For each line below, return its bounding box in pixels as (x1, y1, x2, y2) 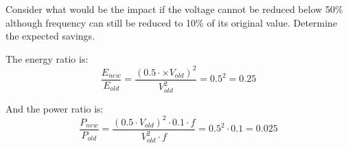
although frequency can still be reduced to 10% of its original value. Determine (5, 15, 338, 29)
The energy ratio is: (5, 51, 89, 65)
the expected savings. (5, 29, 95, 43)
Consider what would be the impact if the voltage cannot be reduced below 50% (5, 2, 343, 16)
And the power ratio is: (5, 101, 104, 115)
